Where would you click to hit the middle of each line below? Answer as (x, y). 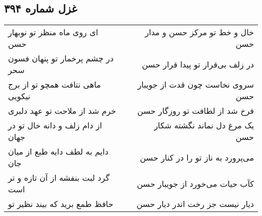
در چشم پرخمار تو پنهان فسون (61, 58)
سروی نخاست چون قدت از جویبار (195, 85)
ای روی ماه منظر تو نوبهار (53, 32)
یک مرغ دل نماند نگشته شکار (204, 125)
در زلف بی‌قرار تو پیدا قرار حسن (198, 64)
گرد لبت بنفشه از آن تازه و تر (59, 178)
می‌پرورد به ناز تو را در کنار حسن (197, 157)
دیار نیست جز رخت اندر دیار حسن (195, 204)
